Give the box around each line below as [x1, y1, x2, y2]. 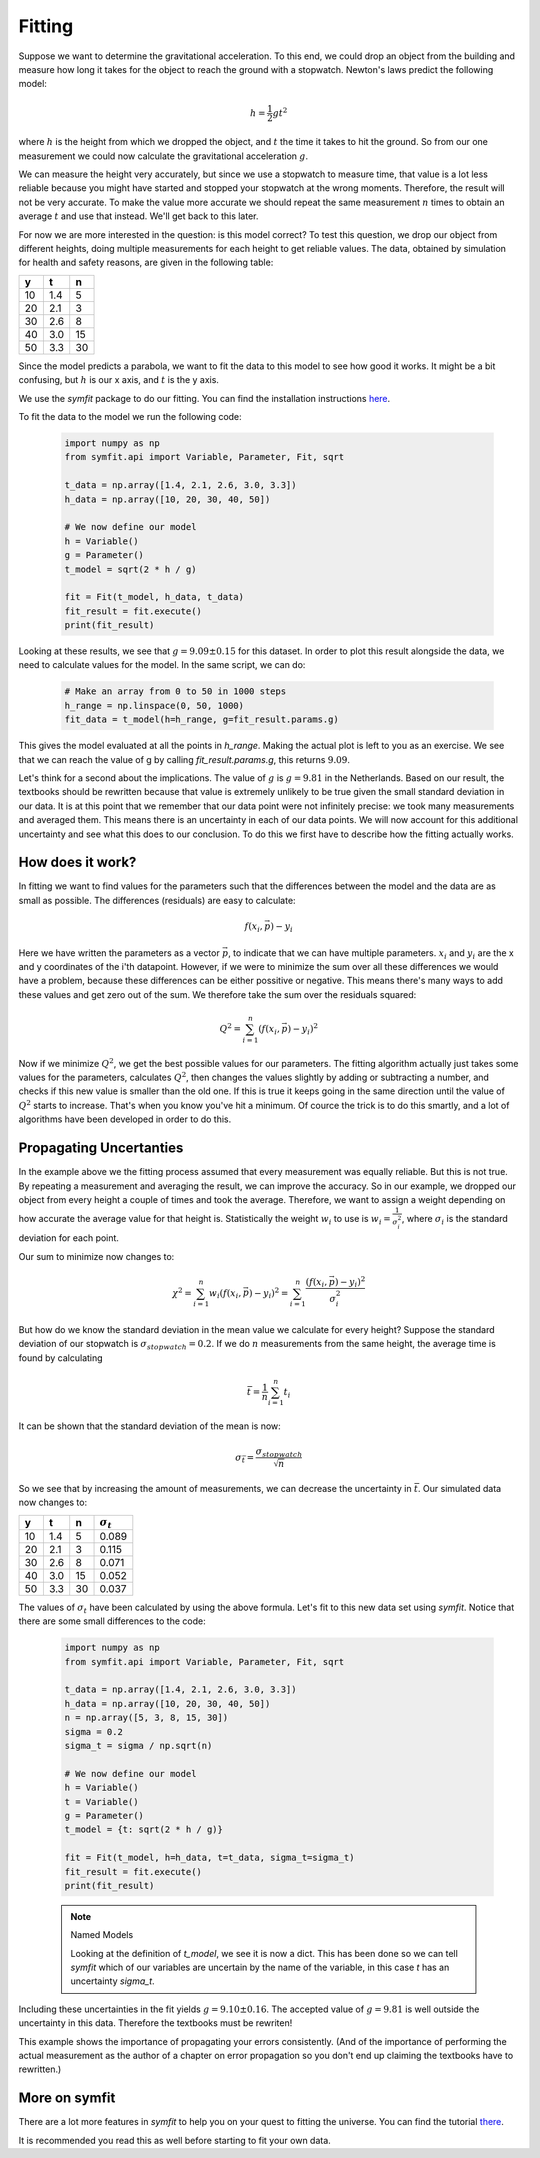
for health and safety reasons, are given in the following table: [18, 256, 274, 269]
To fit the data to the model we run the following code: [18, 411, 242, 422]
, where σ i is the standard [401, 1212, 509, 1227]
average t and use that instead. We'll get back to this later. [18, 210, 259, 222]
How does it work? [18, 854, 137, 871]
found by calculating [18, 1351, 104, 1364]
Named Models [70, 1929, 134, 1941]
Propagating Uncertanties [18, 1140, 184, 1157]
